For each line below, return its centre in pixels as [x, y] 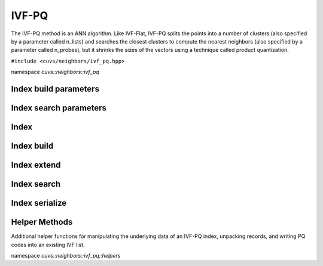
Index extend [36, 165]
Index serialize [39, 203]
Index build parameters [55, 89]
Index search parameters [59, 108]
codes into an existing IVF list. [48, 245]
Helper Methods [42, 222]
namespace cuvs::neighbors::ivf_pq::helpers [66, 255]
